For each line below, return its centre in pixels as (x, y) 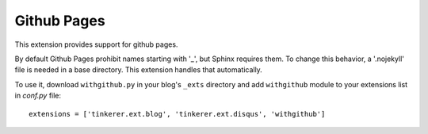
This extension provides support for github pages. (96, 44)
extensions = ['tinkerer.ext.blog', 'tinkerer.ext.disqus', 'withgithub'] (177, 114)
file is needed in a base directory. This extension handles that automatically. (139, 70)
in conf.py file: (38, 96)
